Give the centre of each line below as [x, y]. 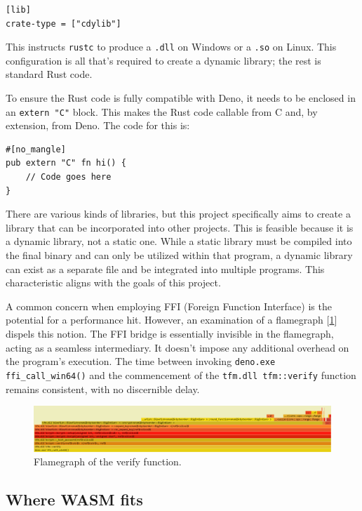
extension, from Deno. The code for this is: [98, 125]
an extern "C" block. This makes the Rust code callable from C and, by [162, 111]
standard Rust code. [49, 74]
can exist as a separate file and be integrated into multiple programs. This [165, 268]
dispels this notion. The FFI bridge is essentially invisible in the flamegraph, [170, 333]
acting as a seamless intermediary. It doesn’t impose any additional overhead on [177, 347]
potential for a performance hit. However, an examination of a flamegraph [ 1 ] [172, 320]
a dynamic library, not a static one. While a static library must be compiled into [179, 241]
